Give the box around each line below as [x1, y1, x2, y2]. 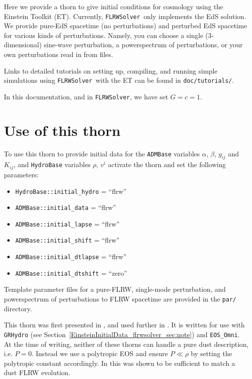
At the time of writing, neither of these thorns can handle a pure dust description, [4, 339, 249, 349]
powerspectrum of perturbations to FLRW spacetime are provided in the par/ [4, 294, 236, 304]
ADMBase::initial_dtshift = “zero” [15, 267, 127, 278]
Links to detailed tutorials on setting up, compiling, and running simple [4, 65, 218, 76]
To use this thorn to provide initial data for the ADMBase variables [4, 148, 200, 158]
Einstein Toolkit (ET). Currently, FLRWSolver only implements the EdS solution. [4, 11, 246, 21]
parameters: [4, 169, 39, 179]
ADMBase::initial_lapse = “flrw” [15, 218, 120, 228]
